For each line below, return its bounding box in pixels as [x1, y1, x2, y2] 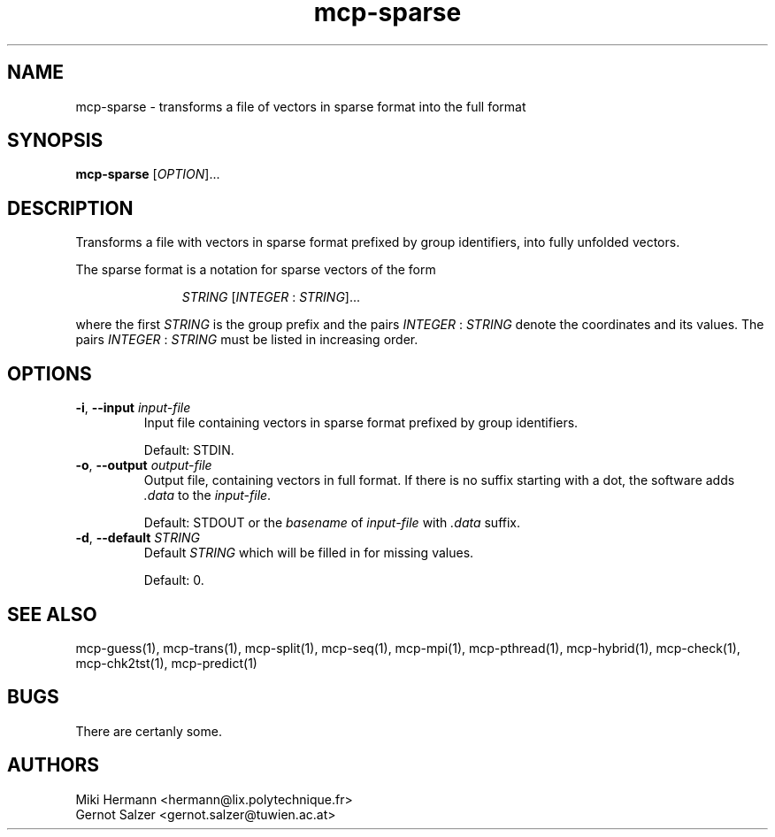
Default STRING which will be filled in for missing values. [143, 545, 474, 561]
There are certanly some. [75, 723, 222, 739]
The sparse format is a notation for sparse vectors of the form [75, 262, 436, 278]
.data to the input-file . [143, 488, 272, 503]
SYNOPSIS [7, 129, 104, 152]
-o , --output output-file [75, 457, 212, 473]
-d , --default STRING [75, 530, 200, 546]
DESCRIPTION [7, 196, 134, 219]
